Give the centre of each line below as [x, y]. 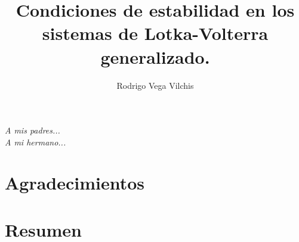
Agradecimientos [75, 183]
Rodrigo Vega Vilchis [155, 85]
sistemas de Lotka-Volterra [155, 33]
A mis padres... [33, 130]
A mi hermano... [36, 142]
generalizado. [155, 56]
